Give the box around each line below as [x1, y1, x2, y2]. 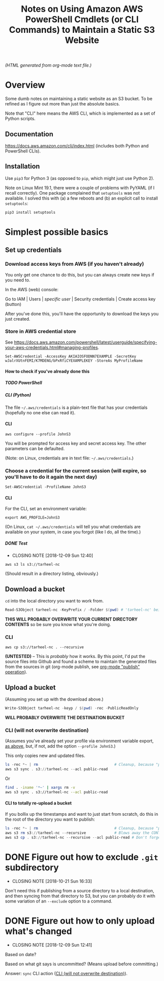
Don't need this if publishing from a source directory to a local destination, [5, 887, 155, 893]
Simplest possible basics [5, 226, 108, 237]
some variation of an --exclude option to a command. [5, 898, 112, 904]
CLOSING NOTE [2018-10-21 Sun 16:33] [12, 878, 92, 884]
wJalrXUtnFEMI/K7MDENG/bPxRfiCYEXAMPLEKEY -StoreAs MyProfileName [5, 358, 143, 363]
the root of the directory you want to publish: [5, 816, 95, 822]
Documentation [5, 130, 54, 138]
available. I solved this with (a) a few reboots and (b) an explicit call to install [5, 195, 158, 201]
